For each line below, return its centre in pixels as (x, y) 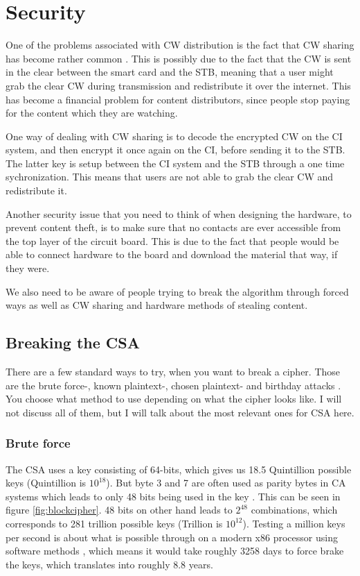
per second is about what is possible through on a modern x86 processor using (172, 537)
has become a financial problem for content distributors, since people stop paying (178, 99)
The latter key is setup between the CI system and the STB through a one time (175, 163)
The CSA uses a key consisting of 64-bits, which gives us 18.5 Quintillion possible (179, 469)
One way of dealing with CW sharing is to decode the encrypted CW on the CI (174, 136)
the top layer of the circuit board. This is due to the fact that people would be (172, 240)
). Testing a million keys (294, 523)
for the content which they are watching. (92, 113)
